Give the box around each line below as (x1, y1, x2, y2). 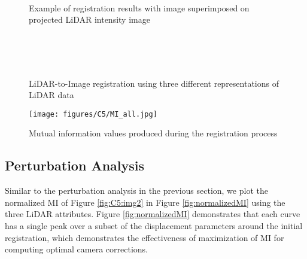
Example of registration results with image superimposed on (29, 1, 250, 14)
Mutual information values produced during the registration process (29, 127, 278, 139)
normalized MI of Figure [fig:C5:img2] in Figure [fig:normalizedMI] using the (5, 196, 285, 208)
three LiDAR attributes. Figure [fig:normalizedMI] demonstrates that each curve (5, 208, 300, 220)
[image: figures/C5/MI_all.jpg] (29, 109, 157, 118)
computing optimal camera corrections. (5, 243, 148, 255)
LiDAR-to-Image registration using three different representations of (29, 77, 279, 89)
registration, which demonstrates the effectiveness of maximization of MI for (5, 231, 284, 243)
